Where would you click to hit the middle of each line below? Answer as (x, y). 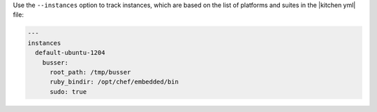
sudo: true (68, 91)
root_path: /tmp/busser (90, 72)
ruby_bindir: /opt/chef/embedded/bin (114, 82)
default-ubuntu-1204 (70, 53)
